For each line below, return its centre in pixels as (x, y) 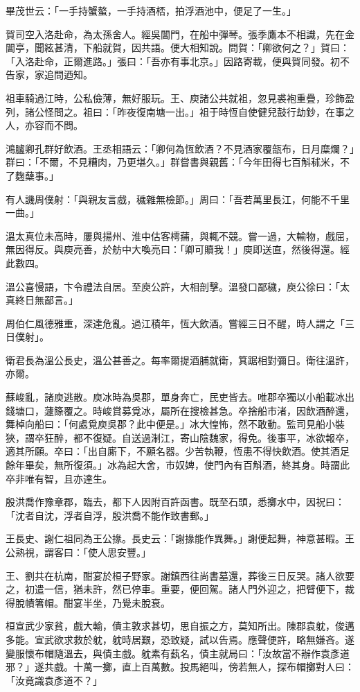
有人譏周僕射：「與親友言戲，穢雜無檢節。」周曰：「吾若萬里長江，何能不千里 (178, 199)
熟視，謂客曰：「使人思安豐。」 (83, 552)
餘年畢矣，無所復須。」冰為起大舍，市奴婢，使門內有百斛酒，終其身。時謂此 (178, 465)
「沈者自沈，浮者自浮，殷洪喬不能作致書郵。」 (110, 515)
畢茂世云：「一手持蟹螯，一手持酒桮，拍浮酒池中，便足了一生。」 (151, 10)
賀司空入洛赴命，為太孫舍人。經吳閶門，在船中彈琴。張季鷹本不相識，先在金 (180, 34)
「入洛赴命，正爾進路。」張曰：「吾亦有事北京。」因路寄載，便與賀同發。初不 (178, 61)
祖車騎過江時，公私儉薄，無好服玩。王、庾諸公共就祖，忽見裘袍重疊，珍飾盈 (180, 97)
